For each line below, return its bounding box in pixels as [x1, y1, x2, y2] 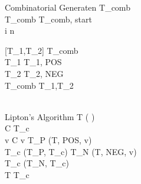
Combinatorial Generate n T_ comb [5, 1, 130, 13]
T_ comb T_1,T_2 [5, 79, 74, 91]
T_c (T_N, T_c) [5, 157, 69, 169]
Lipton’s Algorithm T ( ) [5, 110, 95, 122]
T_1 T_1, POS [5, 56, 62, 68]
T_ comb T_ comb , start [5, 12, 92, 25]
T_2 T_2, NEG [5, 67, 64, 79]
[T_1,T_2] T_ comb [5, 44, 78, 56]
